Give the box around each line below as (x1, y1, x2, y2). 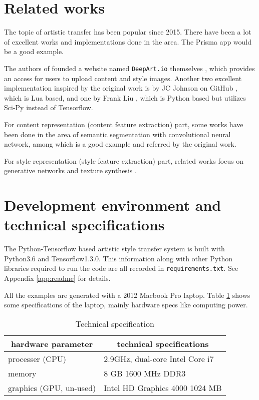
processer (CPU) (8, 352, 67, 364)
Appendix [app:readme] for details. (4, 273, 111, 283)
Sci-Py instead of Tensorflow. (4, 102, 93, 113)
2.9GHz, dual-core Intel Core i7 (104, 352, 214, 364)
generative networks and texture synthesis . (4, 165, 137, 176)
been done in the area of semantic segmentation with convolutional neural (4, 129, 231, 139)
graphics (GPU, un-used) (8, 381, 96, 393)
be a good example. (4, 46, 64, 57)
